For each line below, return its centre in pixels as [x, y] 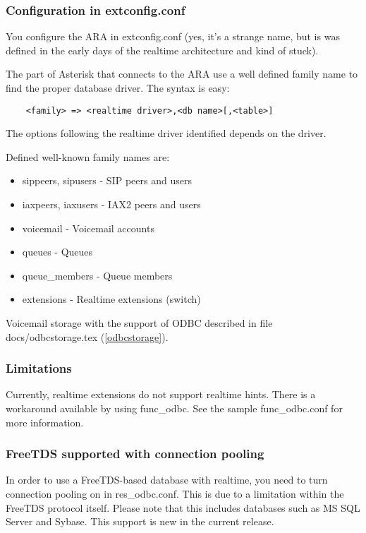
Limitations [39, 368]
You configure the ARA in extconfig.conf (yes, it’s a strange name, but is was [173, 36]
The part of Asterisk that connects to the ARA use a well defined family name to [182, 74]
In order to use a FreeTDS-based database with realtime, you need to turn [167, 480]
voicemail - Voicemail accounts [88, 228]
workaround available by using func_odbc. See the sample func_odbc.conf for [174, 408]
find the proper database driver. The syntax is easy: [118, 88]
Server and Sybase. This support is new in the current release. [140, 521]
